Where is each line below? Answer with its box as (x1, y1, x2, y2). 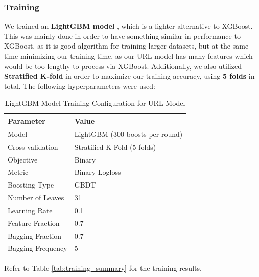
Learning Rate (8, 204, 53, 215)
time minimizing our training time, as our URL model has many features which (4, 51, 253, 61)
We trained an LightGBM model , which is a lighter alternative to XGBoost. (4, 20, 253, 31)
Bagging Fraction (8, 230, 62, 241)
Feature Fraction (8, 217, 60, 228)
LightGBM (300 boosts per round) (74, 128, 183, 139)
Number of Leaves (8, 192, 64, 203)
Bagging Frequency (8, 243, 67, 253)
